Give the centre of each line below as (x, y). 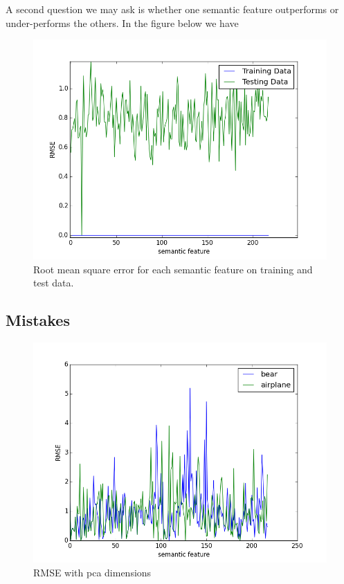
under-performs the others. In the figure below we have (122, 22)
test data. (54, 283)
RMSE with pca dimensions (92, 572)
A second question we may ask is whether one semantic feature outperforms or (172, 9)
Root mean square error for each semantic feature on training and (173, 269)
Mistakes (38, 320)
